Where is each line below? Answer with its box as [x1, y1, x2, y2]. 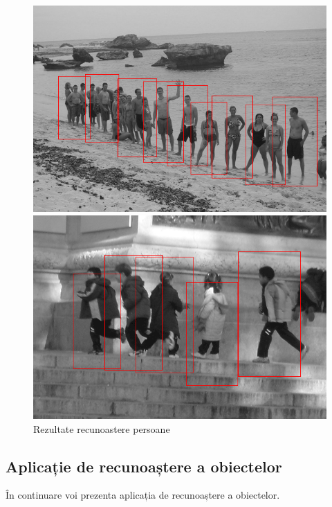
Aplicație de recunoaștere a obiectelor [6, 455, 282, 477]
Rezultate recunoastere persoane [33, 421, 170, 436]
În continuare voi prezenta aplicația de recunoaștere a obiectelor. [6, 488, 280, 502]
